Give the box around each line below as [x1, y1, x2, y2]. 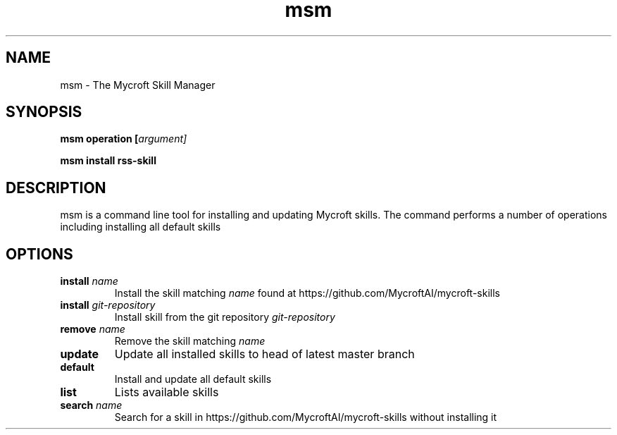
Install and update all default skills [114, 373, 272, 386]
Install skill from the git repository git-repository [114, 311, 335, 324]
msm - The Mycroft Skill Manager [60, 78, 216, 91]
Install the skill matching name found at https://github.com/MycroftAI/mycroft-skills [114, 287, 500, 300]
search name [60, 399, 123, 412]
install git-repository [60, 299, 156, 312]
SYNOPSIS [6, 103, 82, 121]
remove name [60, 323, 125, 336]
